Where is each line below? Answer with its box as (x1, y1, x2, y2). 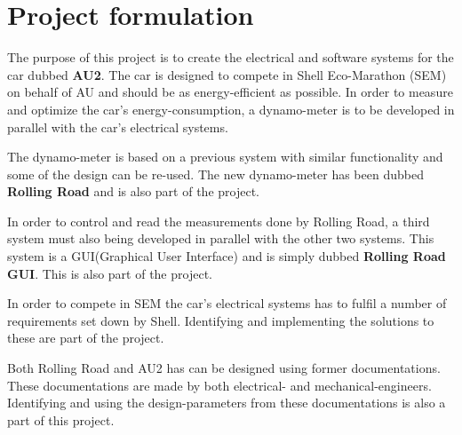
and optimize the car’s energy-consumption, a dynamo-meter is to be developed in (7, 99, 455, 118)
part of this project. (7, 410, 115, 429)
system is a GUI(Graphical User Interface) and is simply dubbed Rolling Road (7, 247, 446, 265)
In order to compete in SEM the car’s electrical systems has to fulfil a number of (7, 294, 447, 312)
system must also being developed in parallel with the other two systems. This (7, 229, 434, 248)
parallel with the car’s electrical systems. (7, 117, 228, 136)
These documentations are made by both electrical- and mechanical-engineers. (7, 376, 432, 394)
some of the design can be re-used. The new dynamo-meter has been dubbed (7, 164, 424, 183)
